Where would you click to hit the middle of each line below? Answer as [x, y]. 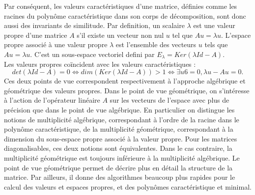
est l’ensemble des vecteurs [156, 44]
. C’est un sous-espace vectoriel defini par [92, 54]
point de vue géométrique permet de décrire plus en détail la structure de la [118, 167]
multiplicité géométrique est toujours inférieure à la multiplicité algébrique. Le [122, 157]
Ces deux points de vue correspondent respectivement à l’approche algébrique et [125, 81]
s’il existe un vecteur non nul [120, 35]
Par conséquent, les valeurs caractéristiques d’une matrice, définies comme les [121, 6]
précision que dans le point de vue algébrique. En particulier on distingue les [119, 109]
